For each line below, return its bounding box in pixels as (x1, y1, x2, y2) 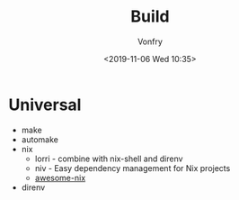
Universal (8, 95, 82, 114)
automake (21, 133, 59, 145)
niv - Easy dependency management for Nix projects (34, 162, 231, 173)
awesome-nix (34, 172, 86, 183)
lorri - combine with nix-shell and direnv (34, 153, 183, 164)
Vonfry (137, 36, 164, 47)
